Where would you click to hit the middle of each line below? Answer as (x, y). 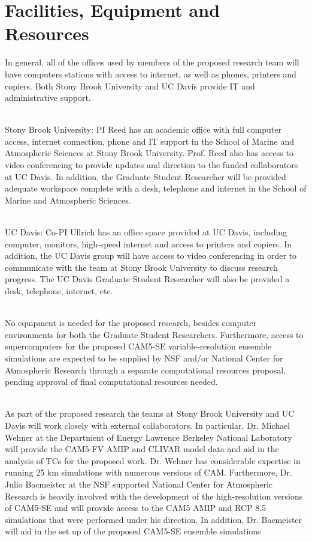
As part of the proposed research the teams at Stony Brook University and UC (150, 413)
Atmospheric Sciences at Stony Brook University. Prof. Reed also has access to (149, 153)
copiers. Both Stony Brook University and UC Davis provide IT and (130, 86)
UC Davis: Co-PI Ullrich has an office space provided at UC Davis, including (146, 232)
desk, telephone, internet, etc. (59, 291)
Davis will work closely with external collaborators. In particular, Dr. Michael (148, 425)
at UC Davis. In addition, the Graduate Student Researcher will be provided (146, 176)
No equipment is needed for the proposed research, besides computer (131, 323)
